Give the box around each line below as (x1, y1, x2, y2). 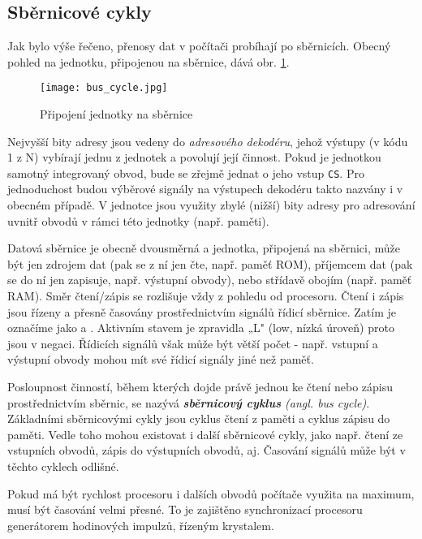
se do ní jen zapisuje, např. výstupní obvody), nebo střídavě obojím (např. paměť (7, 271, 412, 288)
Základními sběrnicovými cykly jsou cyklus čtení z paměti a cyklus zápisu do (7, 410, 390, 427)
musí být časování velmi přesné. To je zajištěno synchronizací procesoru (7, 501, 363, 518)
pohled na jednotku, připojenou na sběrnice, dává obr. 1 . (7, 53, 290, 70)
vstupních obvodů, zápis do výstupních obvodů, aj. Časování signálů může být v (7, 442, 406, 459)
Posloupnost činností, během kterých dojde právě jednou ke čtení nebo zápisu (7, 378, 394, 395)
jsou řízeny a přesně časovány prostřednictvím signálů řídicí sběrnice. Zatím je (7, 303, 397, 320)
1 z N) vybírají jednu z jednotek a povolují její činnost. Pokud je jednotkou (7, 149, 381, 166)
